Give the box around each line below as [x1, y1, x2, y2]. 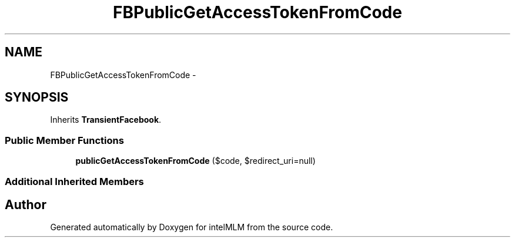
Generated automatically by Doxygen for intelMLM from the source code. [50, 222, 333, 233]
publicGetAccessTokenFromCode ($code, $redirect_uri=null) [75, 156, 316, 166]
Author [5, 197, 46, 212]
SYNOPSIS [5, 90, 69, 105]
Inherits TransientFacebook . [50, 115, 162, 125]
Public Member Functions [5, 134, 124, 146]
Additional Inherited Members [5, 175, 144, 187]
